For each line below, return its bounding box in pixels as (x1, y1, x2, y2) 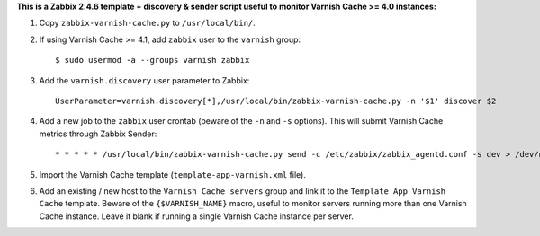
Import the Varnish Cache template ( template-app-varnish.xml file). (39, 169, 306, 179)
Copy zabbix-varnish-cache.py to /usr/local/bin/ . (39, 18, 256, 29)
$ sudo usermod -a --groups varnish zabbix (55, 55, 250, 66)
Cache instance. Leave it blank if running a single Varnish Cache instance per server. (39, 211, 355, 222)
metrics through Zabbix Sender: (39, 128, 157, 139)
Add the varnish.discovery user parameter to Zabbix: (39, 74, 250, 85)
